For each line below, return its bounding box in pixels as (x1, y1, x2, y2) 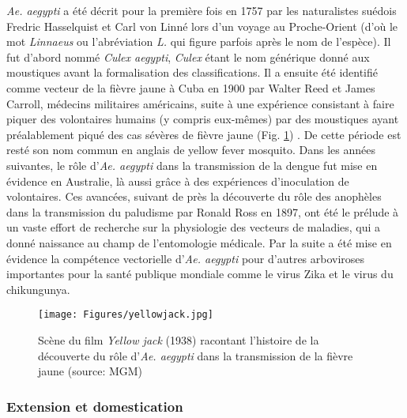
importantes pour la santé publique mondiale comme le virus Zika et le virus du (6, 265, 394, 282)
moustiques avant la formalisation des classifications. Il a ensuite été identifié (6, 64, 379, 81)
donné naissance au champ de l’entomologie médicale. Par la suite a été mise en (6, 234, 392, 250)
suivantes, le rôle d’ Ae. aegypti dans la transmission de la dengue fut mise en (6, 156, 378, 173)
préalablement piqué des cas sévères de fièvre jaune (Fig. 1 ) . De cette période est (6, 126, 401, 142)
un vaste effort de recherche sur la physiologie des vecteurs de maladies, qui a (6, 219, 381, 235)
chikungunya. (6, 281, 70, 297)
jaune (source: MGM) (38, 363, 143, 379)
